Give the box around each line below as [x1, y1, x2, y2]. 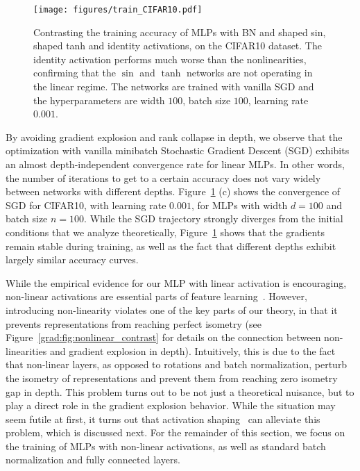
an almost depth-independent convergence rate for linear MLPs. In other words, [6, 157, 345, 171]
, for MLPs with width [191, 197, 288, 212]
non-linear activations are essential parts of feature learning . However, [6, 289, 307, 304]
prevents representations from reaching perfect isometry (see [6, 316, 262, 331]
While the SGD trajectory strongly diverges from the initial [89, 211, 343, 226]
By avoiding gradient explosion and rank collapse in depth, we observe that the [6, 129, 343, 144]
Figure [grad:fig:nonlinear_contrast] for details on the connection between [6, 330, 321, 345]
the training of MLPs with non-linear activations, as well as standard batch [6, 438, 326, 453]
